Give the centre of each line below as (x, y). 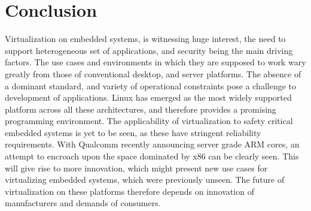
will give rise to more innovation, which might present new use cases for (136, 168)
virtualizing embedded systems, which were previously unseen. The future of (145, 180)
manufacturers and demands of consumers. (83, 203)
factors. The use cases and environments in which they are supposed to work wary (155, 62)
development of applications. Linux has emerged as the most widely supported (148, 97)
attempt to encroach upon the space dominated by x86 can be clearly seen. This (152, 156)
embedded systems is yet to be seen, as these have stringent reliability (133, 132)
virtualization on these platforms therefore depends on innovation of (129, 191)
